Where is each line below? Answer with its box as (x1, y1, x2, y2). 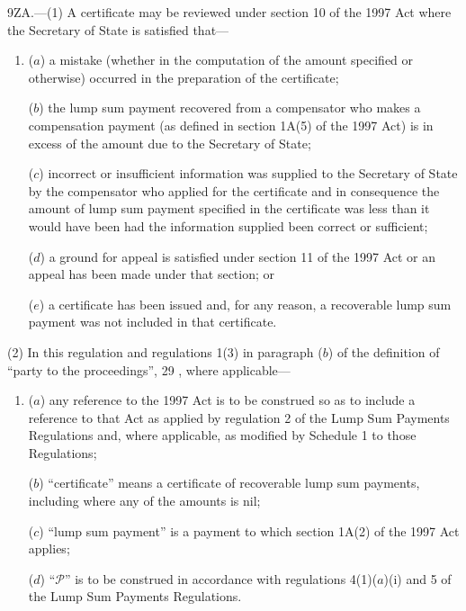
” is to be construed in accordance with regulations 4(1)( (64, 569, 378, 588)
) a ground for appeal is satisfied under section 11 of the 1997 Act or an (40, 247, 436, 265)
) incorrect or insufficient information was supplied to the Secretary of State (39, 164, 458, 183)
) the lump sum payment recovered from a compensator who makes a (39, 98, 421, 117)
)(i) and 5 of (383, 569, 452, 588)
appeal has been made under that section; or (28, 265, 275, 283)
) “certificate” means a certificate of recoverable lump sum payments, (39, 473, 420, 492)
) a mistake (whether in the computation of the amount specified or (40, 50, 414, 69)
